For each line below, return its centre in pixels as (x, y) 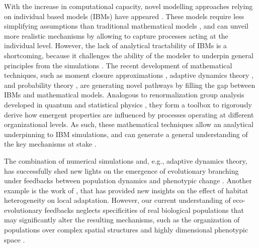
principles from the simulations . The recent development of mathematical (118, 65)
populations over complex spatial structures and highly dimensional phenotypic (126, 230)
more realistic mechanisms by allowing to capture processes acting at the (116, 35)
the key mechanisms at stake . (50, 144)
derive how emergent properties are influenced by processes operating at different (129, 114)
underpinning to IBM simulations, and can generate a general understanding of (126, 134)
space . (15, 239)
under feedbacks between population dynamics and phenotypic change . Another (128, 180)
